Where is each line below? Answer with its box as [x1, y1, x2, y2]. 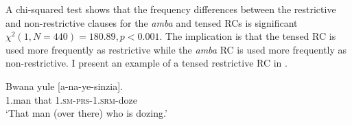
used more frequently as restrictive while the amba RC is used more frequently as [5, 42, 347, 56]
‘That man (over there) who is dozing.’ [5, 106, 167, 120]
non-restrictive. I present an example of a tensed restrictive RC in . [5, 56, 288, 70]
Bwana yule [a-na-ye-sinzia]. [5, 78, 123, 93]
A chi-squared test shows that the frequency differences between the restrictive [5, 2, 336, 16]
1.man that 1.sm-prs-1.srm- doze [5, 92, 137, 106]
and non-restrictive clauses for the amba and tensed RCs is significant [5, 15, 298, 30]
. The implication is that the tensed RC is [159, 29, 336, 43]
